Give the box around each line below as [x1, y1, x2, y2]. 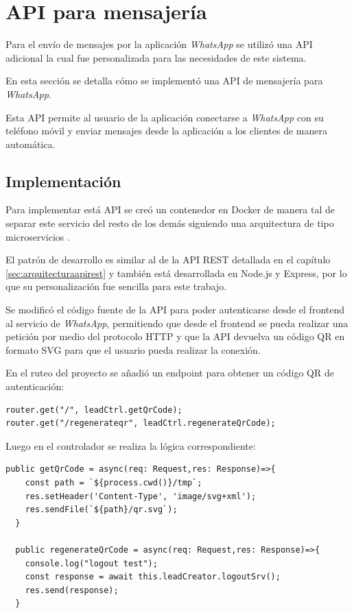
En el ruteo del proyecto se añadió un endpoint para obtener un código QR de [5, 365, 334, 380]
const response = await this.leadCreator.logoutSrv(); [25, 572, 281, 582]
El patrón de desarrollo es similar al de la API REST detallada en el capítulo [5, 252, 331, 267]
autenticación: [5, 379, 64, 394]
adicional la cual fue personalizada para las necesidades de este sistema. [5, 50, 307, 64]
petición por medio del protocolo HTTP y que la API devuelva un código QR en [5, 329, 345, 344]
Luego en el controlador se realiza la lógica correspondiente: [5, 438, 256, 453]
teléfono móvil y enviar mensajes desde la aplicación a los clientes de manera [5, 123, 328, 138]
